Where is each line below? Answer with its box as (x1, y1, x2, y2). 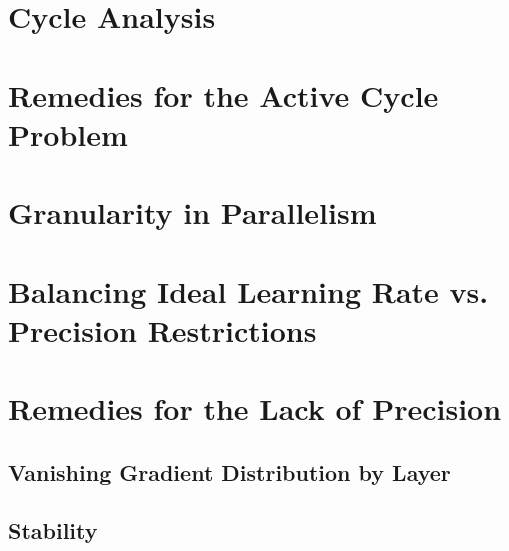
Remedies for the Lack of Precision (8, 388, 502, 429)
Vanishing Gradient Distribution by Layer (8, 456, 451, 487)
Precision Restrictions (8, 309, 317, 350)
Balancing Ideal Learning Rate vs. (8, 270, 489, 311)
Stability (8, 515, 98, 546)
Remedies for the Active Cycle (8, 74, 439, 115)
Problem (8, 113, 128, 154)
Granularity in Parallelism (8, 192, 377, 233)
